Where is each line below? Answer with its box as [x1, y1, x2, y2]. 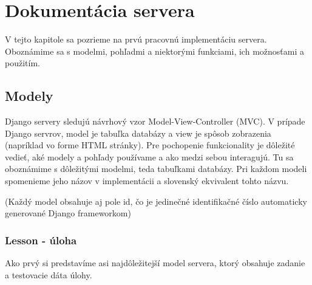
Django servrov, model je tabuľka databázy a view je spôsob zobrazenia [5, 126, 271, 139]
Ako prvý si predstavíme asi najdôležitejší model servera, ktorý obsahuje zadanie [5, 256, 305, 269]
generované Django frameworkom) [5, 207, 131, 219]
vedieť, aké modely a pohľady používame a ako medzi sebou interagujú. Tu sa [5, 150, 294, 163]
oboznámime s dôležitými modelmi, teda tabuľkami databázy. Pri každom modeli [5, 162, 307, 175]
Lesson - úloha [5, 232, 77, 247]
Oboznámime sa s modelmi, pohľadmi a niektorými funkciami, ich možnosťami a [5, 44, 304, 57]
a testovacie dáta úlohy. [5, 268, 92, 281]
